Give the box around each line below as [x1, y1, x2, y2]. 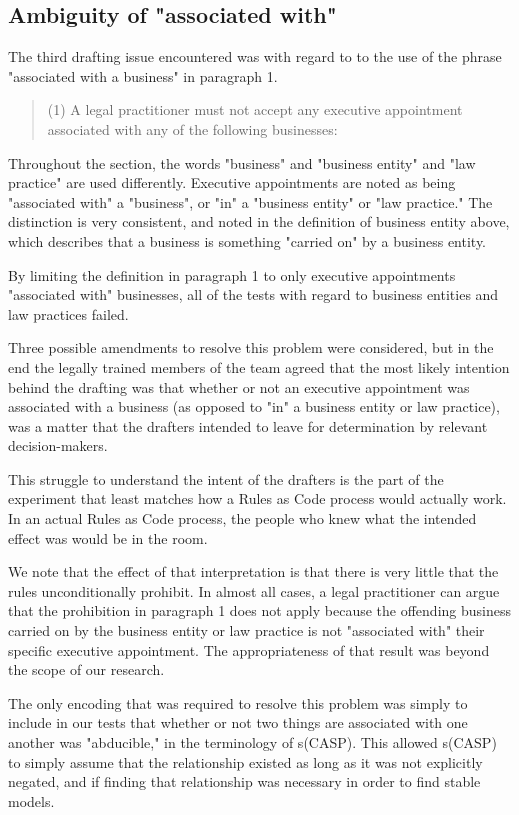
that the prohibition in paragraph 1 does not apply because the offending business [8, 600, 512, 621]
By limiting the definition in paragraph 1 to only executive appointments [8, 264, 456, 285]
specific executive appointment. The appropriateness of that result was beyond [8, 639, 490, 660]
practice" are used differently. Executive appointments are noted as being [8, 172, 456, 193]
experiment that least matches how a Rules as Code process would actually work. [8, 488, 507, 509]
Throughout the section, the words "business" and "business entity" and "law [8, 152, 476, 173]
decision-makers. [8, 435, 108, 456]
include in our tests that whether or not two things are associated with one [8, 712, 468, 733]
